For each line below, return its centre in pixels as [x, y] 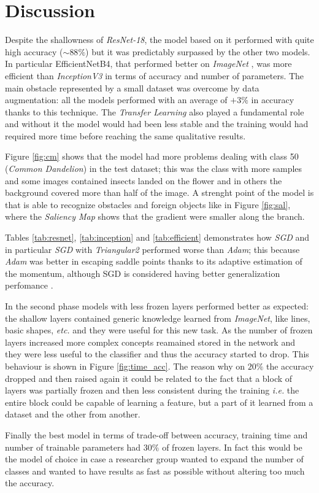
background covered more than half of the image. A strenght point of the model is [159, 192]
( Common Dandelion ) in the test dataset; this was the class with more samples [154, 169]
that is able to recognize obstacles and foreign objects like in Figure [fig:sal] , [148, 204]
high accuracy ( [34, 51]
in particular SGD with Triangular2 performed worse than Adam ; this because [152, 249]
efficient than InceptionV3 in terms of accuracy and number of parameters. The [155, 75]
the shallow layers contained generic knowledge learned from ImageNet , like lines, [158, 318]
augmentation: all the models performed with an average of [116, 100]
